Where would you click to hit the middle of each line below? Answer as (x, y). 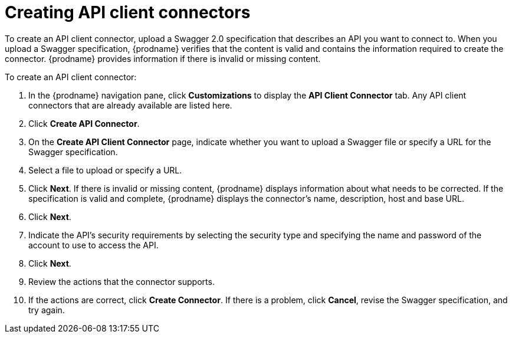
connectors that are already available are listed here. (130, 105)
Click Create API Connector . (84, 123)
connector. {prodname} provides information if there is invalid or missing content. (163, 58)
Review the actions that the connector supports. (122, 281)
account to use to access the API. (93, 245)
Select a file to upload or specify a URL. (105, 170)
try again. (47, 310)
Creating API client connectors (128, 12)
